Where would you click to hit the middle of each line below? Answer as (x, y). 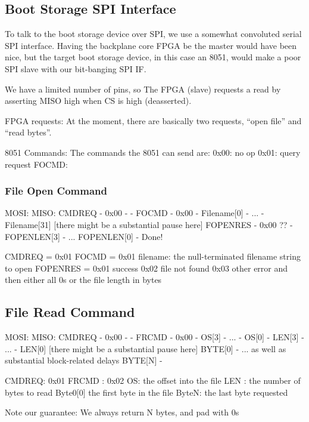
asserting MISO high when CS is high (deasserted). (98, 101)
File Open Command (56, 191)
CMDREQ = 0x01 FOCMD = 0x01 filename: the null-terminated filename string (153, 256)
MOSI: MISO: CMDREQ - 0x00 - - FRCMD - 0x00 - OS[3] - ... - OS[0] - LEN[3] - (154, 337)
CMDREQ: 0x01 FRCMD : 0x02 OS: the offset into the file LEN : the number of (153, 380)
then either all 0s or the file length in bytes (83, 280)
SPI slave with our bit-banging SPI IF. (76, 68)
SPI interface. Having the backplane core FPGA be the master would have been (151, 45)
